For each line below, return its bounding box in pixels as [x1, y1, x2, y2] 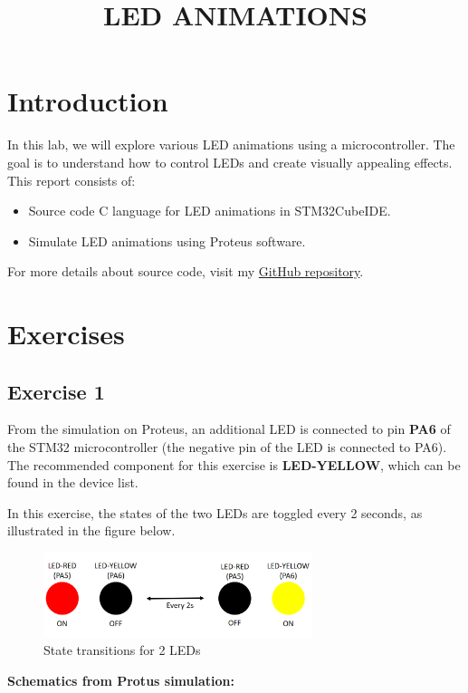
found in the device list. [7, 473, 138, 492]
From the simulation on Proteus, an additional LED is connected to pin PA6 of [7, 419, 451, 438]
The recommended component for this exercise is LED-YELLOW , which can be [7, 455, 461, 474]
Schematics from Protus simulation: [7, 670, 235, 689]
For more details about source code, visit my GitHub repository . [7, 262, 364, 281]
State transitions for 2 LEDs [43, 640, 201, 659]
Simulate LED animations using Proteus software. [28, 231, 306, 250]
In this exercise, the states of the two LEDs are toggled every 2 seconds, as [7, 503, 423, 522]
